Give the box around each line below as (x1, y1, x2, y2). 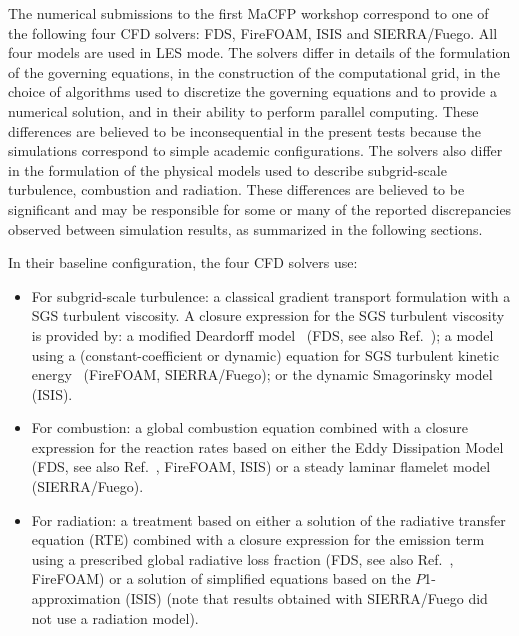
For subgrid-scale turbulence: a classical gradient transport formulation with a (31, 285, 511, 306)
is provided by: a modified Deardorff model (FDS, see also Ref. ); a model (31, 324, 494, 345)
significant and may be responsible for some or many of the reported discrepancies (8, 198, 512, 219)
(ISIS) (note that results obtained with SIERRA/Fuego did (125, 588, 488, 609)
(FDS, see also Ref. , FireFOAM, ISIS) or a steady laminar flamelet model (31, 456, 491, 477)
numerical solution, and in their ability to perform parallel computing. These (8, 100, 479, 121)
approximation (31, 588, 121, 609)
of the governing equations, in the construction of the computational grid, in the (8, 61, 500, 82)
